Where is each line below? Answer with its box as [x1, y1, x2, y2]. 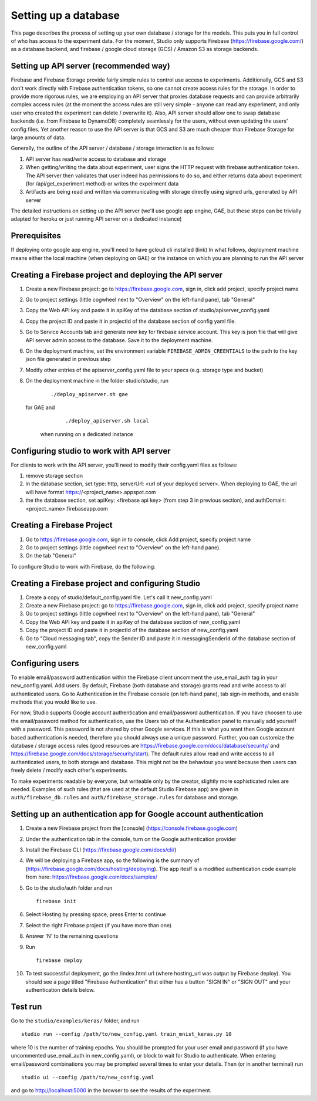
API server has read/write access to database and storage [25, 156, 167, 163]
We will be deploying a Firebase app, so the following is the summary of [25, 857, 200, 864]
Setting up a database [11, 9, 120, 22]
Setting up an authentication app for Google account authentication [11, 809, 264, 819]
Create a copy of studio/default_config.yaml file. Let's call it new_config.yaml [25, 593, 213, 601]
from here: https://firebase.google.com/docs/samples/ [25, 873, 158, 880]
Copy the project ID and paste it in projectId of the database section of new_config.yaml [25, 627, 238, 634]
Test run [11, 1001, 42, 1012]
